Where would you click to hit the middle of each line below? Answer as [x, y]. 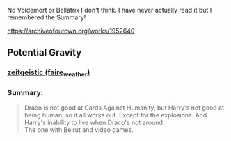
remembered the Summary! [47, 17]
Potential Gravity [45, 52]
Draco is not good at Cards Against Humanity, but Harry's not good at [124, 108]
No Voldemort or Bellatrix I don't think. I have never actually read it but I [110, 10]
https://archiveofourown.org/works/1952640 [71, 31]
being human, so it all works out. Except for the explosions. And [115, 115]
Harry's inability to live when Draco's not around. [94, 122]
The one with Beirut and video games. [79, 130]
